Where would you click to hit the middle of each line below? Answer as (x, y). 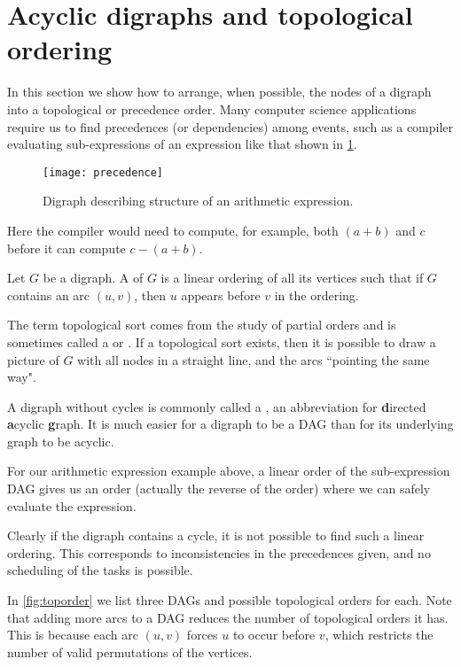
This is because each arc (73, 635)
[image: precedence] (103, 172)
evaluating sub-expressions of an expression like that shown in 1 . (182, 144)
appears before (221, 295)
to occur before (274, 635)
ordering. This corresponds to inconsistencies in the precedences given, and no (219, 552)
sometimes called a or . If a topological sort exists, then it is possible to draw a (222, 341)
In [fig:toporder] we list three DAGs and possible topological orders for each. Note (230, 600)
